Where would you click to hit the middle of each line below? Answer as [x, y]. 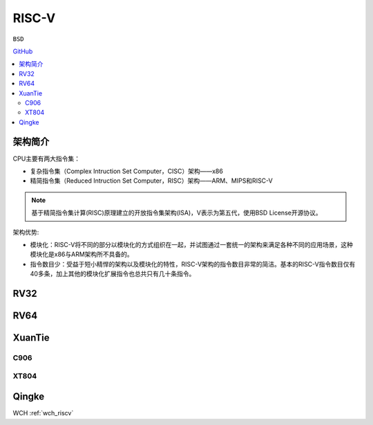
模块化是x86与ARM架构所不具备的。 [82, 254]
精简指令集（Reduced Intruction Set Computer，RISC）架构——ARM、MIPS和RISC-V [151, 181]
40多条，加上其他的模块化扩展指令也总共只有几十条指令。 [113, 274]
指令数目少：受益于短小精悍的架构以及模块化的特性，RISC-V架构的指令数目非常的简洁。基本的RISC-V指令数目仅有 [193, 264]
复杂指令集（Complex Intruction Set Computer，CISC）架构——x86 [127, 171]
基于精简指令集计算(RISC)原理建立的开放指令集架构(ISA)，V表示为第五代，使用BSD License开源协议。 [176, 213]
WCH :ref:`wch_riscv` [43, 413]
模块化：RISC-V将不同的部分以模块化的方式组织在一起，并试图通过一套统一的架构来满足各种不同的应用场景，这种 [192, 244]
